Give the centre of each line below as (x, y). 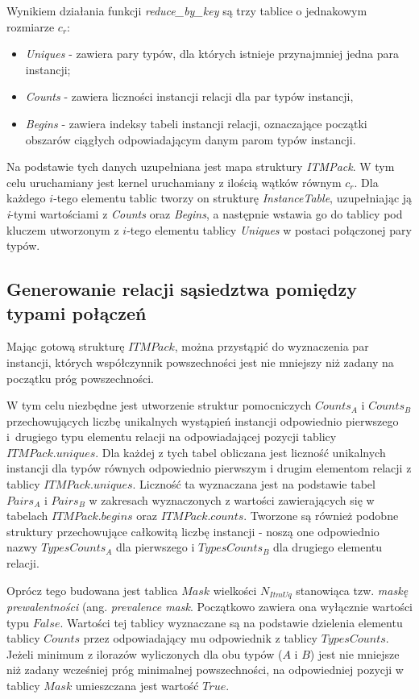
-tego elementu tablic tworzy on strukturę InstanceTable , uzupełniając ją (233, 198)
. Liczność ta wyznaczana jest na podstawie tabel (254, 484)
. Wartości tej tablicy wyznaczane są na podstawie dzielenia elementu (231, 622)
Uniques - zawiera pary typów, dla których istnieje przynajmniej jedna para (212, 54)
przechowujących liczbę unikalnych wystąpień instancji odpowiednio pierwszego (203, 420)
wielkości (235, 590)
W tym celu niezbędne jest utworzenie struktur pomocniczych (159, 405)
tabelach (27, 516)
